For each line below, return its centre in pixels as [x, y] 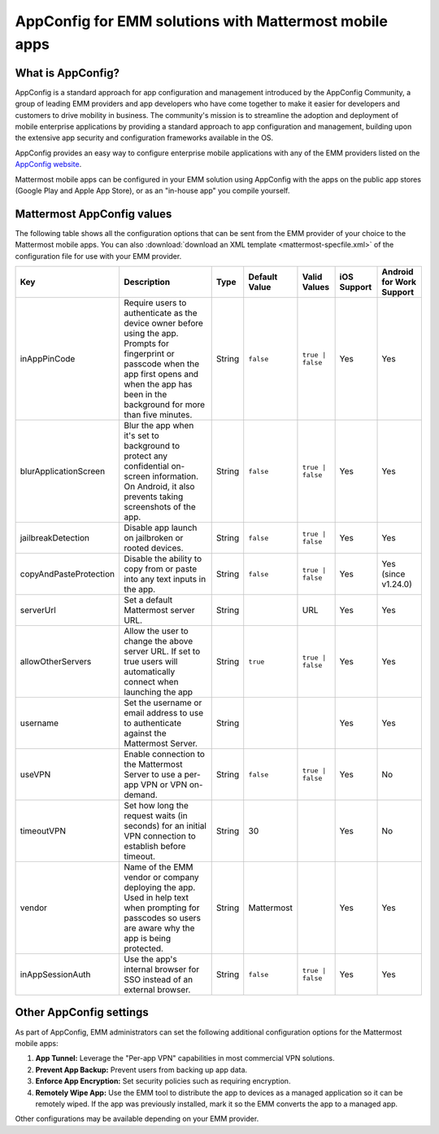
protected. [143, 948]
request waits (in [155, 816]
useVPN [35, 775]
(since [393, 574]
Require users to [155, 303]
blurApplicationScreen [63, 471]
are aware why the [159, 928]
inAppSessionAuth [55, 974]
